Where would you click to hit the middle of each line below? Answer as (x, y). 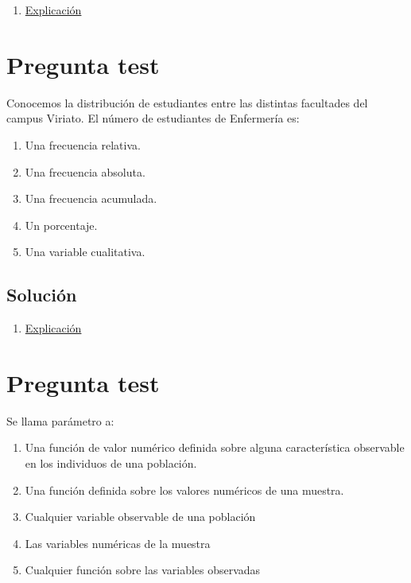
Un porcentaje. (61, 225)
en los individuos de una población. (111, 463)
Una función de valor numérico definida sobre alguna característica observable (215, 447)
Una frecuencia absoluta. (85, 171)
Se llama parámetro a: (60, 420)
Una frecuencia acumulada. (91, 198)
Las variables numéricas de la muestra (118, 543)
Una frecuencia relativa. (83, 144)
